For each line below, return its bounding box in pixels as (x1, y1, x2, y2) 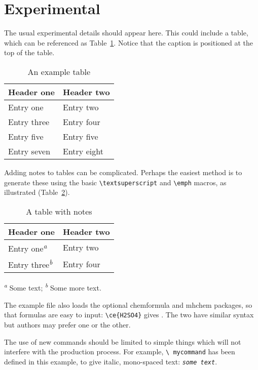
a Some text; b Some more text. (4, 281, 101, 293)
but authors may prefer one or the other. (4, 319, 131, 330)
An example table (27, 65, 91, 77)
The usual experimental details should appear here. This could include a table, (4, 27, 248, 38)
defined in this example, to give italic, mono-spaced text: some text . (4, 356, 217, 366)
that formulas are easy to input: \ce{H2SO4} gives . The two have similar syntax (4, 309, 254, 320)
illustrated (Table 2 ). (4, 187, 70, 197)
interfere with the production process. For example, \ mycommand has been (4, 346, 235, 357)
